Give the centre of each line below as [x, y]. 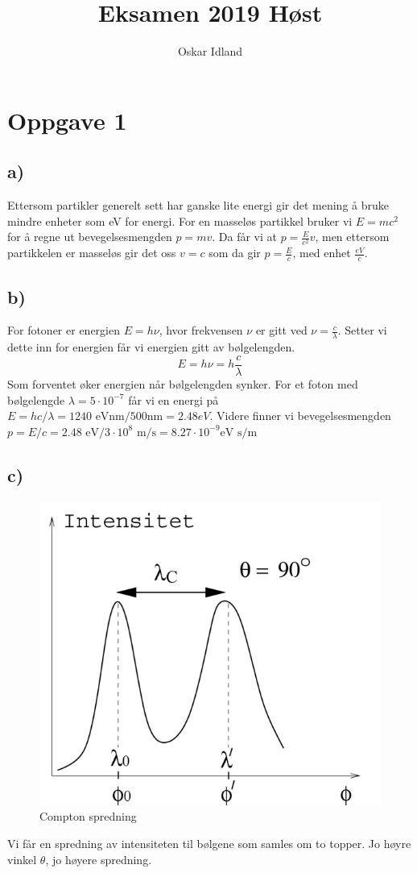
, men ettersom [352, 237]
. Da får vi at [244, 237]
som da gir [235, 253]
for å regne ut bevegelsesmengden [90, 237]
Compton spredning [88, 816]
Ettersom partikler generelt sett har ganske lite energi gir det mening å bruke [198, 205]
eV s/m [239, 432]
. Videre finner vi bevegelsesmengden [300, 416]
